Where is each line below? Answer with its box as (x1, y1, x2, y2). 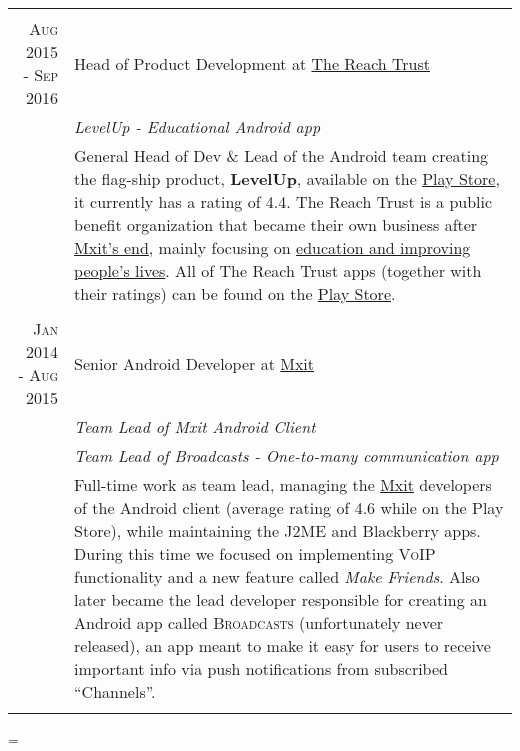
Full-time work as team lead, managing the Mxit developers (74, 473, 492, 496)
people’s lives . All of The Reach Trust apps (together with (74, 259, 482, 282)
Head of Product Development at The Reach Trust (74, 51, 431, 75)
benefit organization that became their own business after (74, 213, 478, 236)
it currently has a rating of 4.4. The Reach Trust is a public (74, 190, 493, 213)
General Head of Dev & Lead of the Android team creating (74, 144, 489, 167)
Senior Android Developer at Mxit (74, 351, 315, 375)
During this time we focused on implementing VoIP (74, 542, 436, 565)
